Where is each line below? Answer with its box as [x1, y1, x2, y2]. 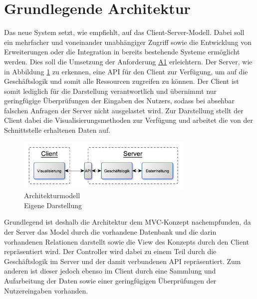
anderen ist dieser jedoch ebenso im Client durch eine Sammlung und [4, 266, 216, 276]
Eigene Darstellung [24, 200, 82, 210]
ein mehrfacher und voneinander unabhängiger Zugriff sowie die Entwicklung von [4, 36, 252, 47]
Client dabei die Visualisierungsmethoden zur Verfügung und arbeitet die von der [4, 115, 254, 125]
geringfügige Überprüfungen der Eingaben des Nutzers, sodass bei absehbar [4, 95, 235, 106]
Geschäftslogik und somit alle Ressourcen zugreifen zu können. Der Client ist [4, 76, 239, 86]
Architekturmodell [24, 190, 80, 201]
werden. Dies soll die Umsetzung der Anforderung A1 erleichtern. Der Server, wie [4, 56, 253, 66]
